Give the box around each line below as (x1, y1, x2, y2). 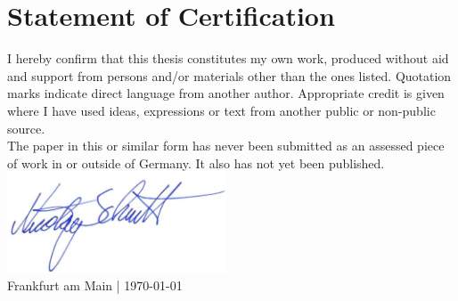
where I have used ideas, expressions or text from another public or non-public (7, 101, 436, 119)
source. (7, 118, 45, 137)
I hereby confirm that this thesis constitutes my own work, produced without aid (7, 49, 449, 68)
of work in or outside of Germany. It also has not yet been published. (7, 153, 385, 172)
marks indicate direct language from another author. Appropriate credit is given (7, 84, 445, 102)
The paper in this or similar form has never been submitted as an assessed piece (7, 136, 445, 155)
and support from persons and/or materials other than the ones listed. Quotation (7, 66, 452, 85)
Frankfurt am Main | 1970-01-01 (7, 275, 183, 294)
